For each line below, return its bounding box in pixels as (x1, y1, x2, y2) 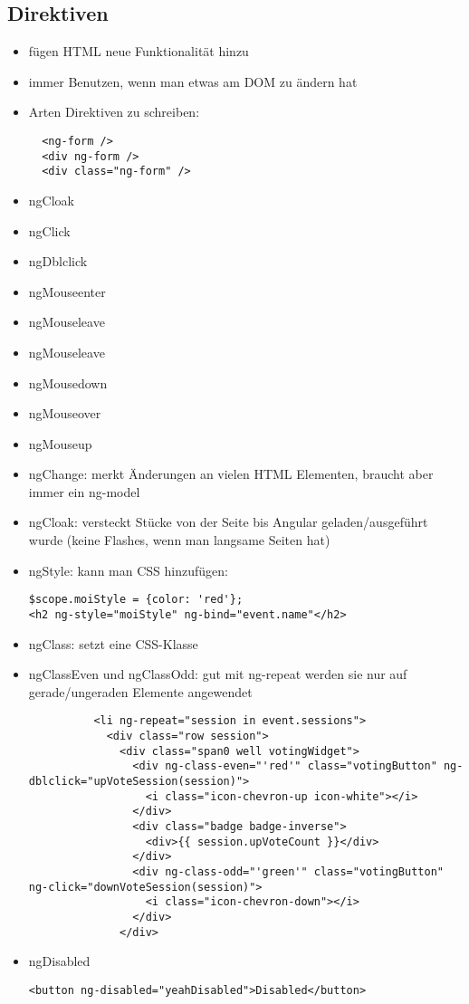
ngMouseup (28, 434, 92, 453)
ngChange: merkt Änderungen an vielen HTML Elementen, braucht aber (28, 464, 434, 483)
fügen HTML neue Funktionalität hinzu (28, 42, 249, 61)
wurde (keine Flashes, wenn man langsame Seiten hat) (28, 531, 330, 550)
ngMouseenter (28, 282, 106, 301)
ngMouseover (28, 404, 101, 423)
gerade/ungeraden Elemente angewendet (28, 682, 253, 701)
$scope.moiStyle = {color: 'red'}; (28, 593, 244, 607)
